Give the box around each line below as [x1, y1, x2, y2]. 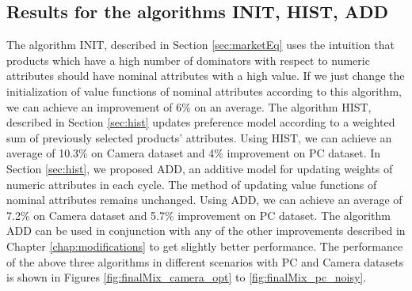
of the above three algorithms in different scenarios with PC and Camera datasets [6, 253, 404, 270]
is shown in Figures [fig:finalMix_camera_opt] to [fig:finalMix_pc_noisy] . [6, 269, 367, 285]
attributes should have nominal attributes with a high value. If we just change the [6, 67, 405, 84]
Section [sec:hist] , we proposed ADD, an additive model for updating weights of [6, 160, 393, 176]
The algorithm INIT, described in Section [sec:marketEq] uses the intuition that [6, 36, 395, 53]
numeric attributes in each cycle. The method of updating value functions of [6, 176, 377, 192]
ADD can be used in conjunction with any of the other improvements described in [6, 222, 406, 239]
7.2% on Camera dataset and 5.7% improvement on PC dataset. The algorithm [6, 206, 391, 223]
